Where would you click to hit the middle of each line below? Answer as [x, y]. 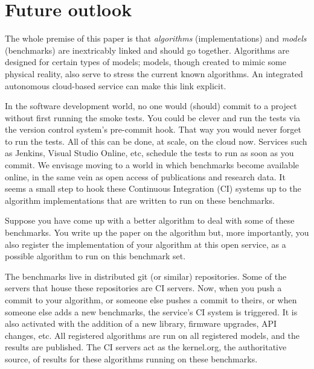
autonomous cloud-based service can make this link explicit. [116, 85]
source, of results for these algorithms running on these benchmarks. [131, 358]
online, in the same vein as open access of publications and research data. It [145, 176]
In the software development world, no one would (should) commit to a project [151, 106]
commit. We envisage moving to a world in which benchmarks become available [152, 165]
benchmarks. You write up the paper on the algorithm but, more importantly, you [157, 232]
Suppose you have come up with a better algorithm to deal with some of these [150, 220]
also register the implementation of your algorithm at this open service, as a [146, 244]
